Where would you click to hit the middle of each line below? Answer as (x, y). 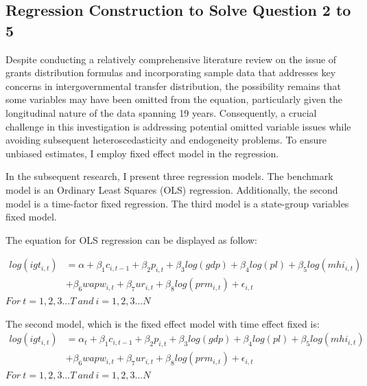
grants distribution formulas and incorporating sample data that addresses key (171, 72)
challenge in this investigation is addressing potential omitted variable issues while (178, 126)
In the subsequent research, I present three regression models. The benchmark (169, 176)
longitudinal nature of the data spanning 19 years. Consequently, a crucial (161, 112)
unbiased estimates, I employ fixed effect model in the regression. (142, 153)
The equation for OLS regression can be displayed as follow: (131, 239)
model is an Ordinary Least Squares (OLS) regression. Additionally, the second (172, 189)
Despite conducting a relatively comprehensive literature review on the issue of (171, 59)
